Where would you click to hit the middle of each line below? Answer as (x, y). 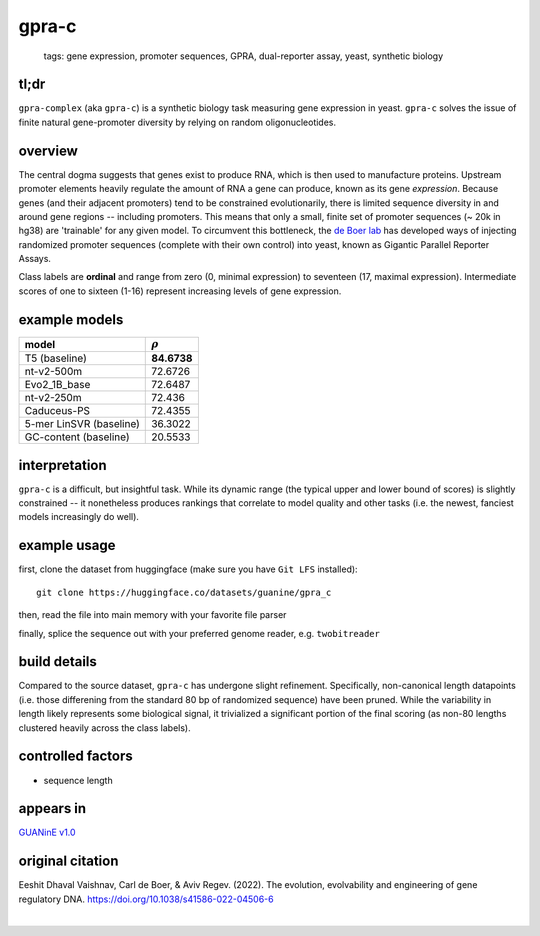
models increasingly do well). (79, 517)
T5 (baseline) (55, 358)
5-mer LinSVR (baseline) (82, 424)
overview (48, 150)
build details (57, 661)
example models (71, 319)
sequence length (78, 780)
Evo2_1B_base (57, 385)
